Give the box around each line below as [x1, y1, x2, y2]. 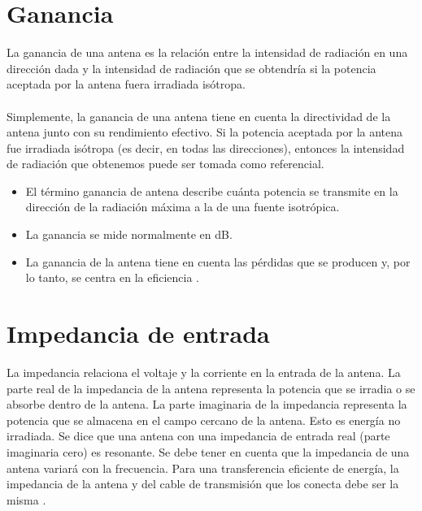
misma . [7, 491, 46, 508]
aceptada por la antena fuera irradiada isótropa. [7, 76, 246, 93]
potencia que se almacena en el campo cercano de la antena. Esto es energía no [7, 411, 401, 428]
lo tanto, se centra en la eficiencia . [25, 269, 200, 286]
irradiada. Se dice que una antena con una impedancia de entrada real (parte [7, 427, 390, 444]
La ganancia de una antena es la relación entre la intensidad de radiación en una [7, 44, 408, 61]
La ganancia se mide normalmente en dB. [25, 226, 233, 243]
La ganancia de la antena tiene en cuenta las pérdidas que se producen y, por [25, 253, 411, 270]
